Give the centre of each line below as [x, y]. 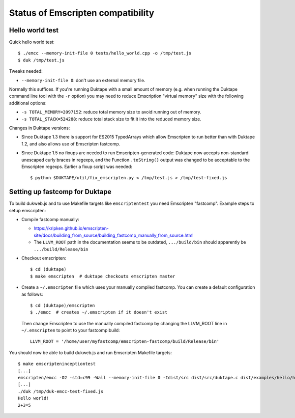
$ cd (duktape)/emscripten [63, 305]
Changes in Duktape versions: [40, 128]
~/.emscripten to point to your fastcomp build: [71, 330]
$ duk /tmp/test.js [41, 60]
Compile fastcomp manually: [50, 219]
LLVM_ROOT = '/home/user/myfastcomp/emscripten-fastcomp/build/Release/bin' [125, 342]
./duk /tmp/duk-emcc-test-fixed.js [61, 391]
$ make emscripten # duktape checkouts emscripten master [103, 276]
